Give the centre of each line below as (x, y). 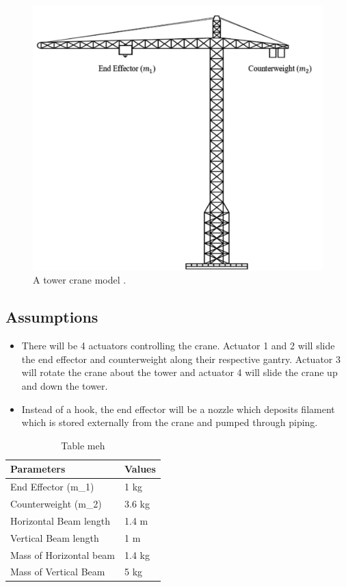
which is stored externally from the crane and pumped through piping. (170, 422)
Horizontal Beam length (61, 520)
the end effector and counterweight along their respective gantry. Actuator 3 (181, 359)
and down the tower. (65, 385)
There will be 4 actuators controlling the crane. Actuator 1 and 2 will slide (178, 346)
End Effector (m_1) (52, 487)
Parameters (38, 469)
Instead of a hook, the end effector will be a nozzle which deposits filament (178, 409)
